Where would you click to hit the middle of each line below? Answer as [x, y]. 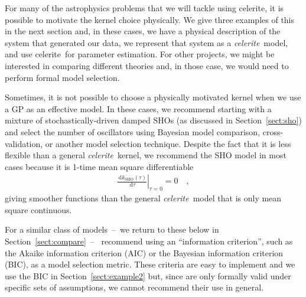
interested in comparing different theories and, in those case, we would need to [147, 65]
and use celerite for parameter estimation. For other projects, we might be [140, 54]
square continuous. [38, 209]
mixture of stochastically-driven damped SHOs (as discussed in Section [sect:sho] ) [153, 120]
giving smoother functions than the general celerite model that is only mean [143, 198]
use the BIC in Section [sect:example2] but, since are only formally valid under [148, 275]
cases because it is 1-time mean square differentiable [99, 166]
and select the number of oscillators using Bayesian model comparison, [133, 131]
